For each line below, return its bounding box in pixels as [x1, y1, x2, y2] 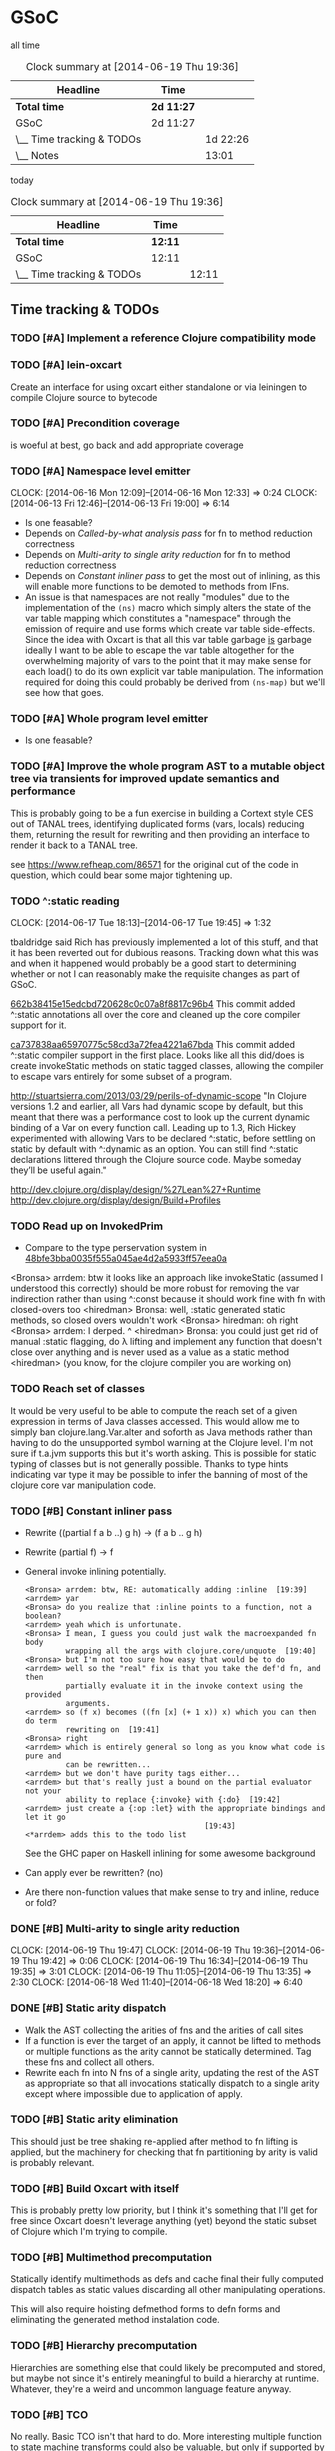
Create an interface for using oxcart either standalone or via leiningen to [10, 381, 308, 393]
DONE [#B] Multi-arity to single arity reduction [10, 1921, 240, 1935]
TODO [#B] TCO [10, 2407, 89, 2421]
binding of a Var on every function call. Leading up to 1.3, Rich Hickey [10, 1122, 297, 1134]
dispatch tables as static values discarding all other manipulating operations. [10, 2284, 326, 2296]
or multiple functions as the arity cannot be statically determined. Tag [24, 2045, 312, 2057]
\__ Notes [15, 148, 60, 162]
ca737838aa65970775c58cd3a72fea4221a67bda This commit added [10, 1039, 295, 1051]
